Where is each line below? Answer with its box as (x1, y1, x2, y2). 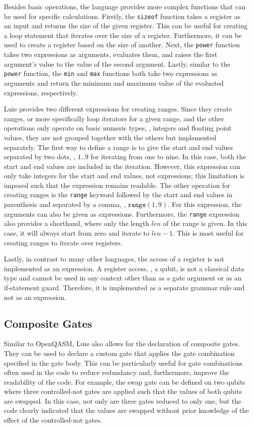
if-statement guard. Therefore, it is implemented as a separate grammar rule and (4, 282, 245, 292)
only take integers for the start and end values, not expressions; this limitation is (4, 170, 245, 181)
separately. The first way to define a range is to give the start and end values (4, 142, 234, 152)
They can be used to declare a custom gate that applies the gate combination (4, 348, 235, 358)
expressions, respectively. (4, 87, 78, 97)
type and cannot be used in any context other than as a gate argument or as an (4, 273, 242, 283)
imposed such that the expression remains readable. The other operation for (4, 180, 231, 190)
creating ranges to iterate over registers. (4, 237, 123, 247)
